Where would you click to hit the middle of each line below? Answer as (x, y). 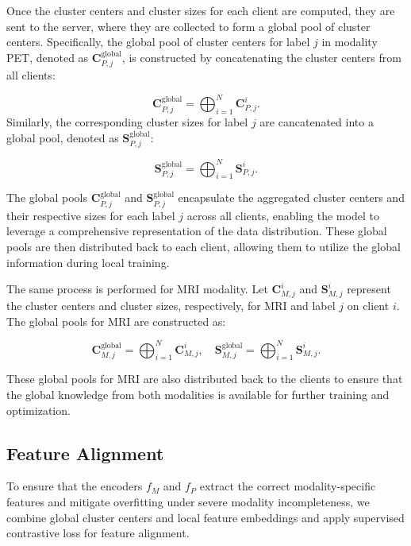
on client (368, 305)
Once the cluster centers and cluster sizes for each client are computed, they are (201, 10)
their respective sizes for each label (91, 215)
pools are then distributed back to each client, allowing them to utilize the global (204, 247)
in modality (350, 42)
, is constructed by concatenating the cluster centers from (261, 57)
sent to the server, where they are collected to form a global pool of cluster (188, 26)
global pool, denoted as (63, 137)
